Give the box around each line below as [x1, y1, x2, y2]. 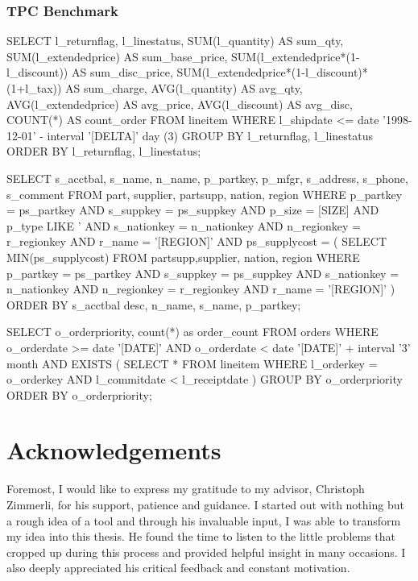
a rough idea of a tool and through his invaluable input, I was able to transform [6, 512, 401, 529]
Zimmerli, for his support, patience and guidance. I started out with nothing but [6, 496, 404, 513]
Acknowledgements [6, 434, 221, 467]
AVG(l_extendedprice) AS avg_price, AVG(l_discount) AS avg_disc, [6, 95, 353, 112]
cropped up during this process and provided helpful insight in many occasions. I [6, 543, 406, 560]
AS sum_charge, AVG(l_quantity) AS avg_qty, [65, 80, 303, 96]
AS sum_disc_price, [71, 64, 173, 81]
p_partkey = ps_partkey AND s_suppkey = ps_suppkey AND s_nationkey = [6, 264, 399, 281]
